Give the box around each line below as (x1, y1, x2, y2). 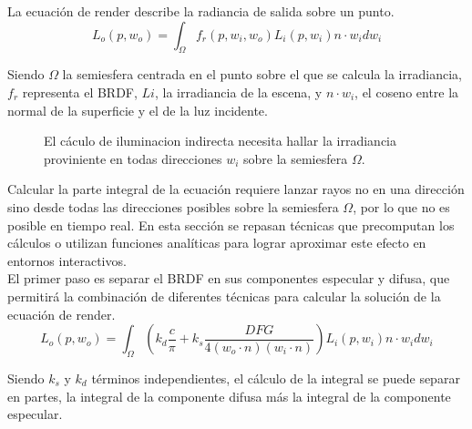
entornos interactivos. (7, 250, 127, 270)
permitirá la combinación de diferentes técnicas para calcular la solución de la (7, 286, 441, 305)
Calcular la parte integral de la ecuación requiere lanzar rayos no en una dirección (7, 179, 465, 199)
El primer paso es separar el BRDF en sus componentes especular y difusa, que (7, 269, 450, 288)
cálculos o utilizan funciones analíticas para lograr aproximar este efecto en (7, 233, 426, 252)
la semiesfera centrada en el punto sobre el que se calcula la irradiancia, (62, 65, 462, 84)
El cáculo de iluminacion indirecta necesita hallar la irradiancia (44, 131, 397, 150)
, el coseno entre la (354, 82, 459, 101)
